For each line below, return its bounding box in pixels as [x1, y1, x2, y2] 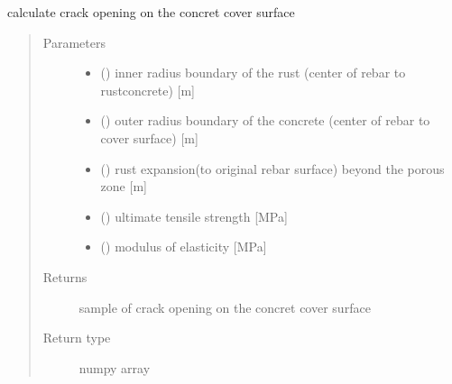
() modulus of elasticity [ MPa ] [100, 237, 267, 256]
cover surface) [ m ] [100, 128, 198, 147]
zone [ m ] [100, 177, 147, 196]
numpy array [78, 358, 151, 377]
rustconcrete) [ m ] [100, 80, 196, 99]
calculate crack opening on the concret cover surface [7, 3, 295, 21]
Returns [42, 267, 88, 286]
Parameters [42, 32, 106, 51]
